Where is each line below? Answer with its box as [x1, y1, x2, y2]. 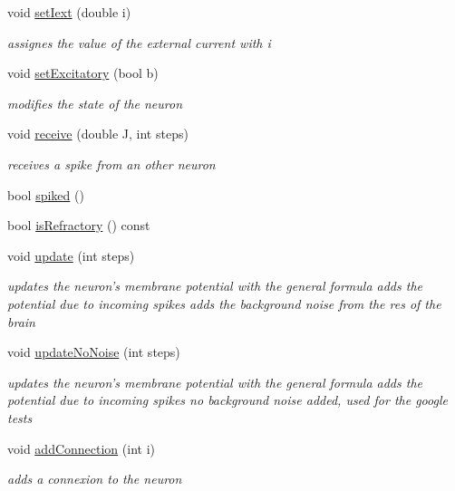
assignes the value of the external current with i [7, 33, 271, 52]
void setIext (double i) [7, 3, 131, 21]
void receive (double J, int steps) [7, 124, 189, 143]
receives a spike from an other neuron [7, 154, 216, 173]
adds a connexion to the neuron [7, 469, 182, 488]
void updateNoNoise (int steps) [7, 342, 180, 361]
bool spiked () [7, 185, 84, 204]
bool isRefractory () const [7, 216, 150, 235]
